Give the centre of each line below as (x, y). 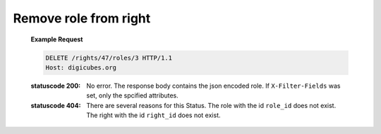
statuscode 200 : (56, 86)
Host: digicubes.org (81, 67)
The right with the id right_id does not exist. (154, 115)
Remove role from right (82, 18)
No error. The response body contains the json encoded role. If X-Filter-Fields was (213, 86)
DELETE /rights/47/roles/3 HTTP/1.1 (109, 58)
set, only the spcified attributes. (133, 95)
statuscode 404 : (56, 105)
